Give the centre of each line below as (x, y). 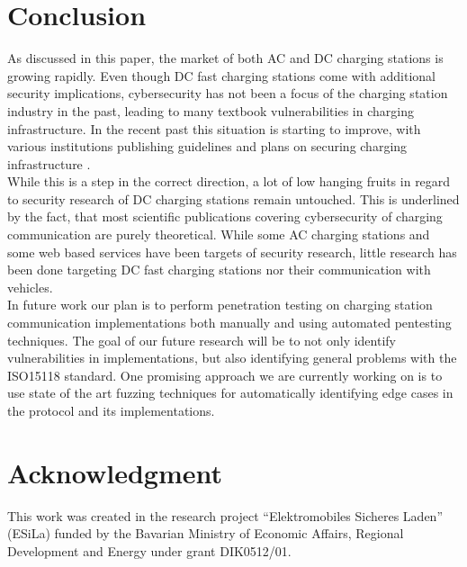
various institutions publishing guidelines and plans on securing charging (207, 146)
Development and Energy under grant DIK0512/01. (149, 550)
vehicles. (30, 287)
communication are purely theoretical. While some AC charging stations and (219, 234)
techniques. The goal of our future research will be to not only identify (202, 340)
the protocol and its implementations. (111, 410)
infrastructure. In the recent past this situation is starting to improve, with (214, 128)
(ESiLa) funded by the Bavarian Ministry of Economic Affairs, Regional (206, 533)
